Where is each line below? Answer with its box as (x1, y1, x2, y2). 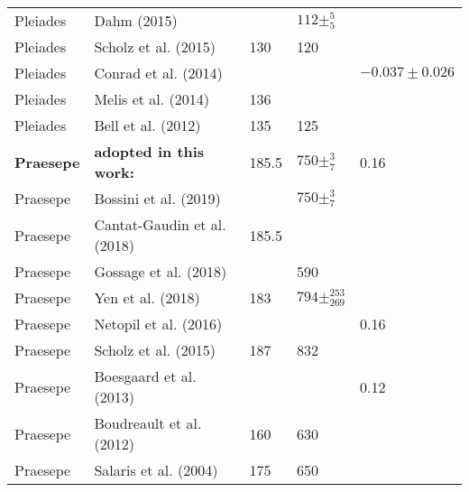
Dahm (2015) (94, 10, 178, 31)
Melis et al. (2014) (94, 88, 210, 109)
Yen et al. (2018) (94, 287, 200, 308)
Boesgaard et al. (94, 366, 197, 386)
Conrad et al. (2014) (94, 62, 223, 83)
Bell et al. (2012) (94, 115, 201, 135)
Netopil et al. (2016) (94, 313, 223, 334)
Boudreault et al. (94, 413, 202, 433)
